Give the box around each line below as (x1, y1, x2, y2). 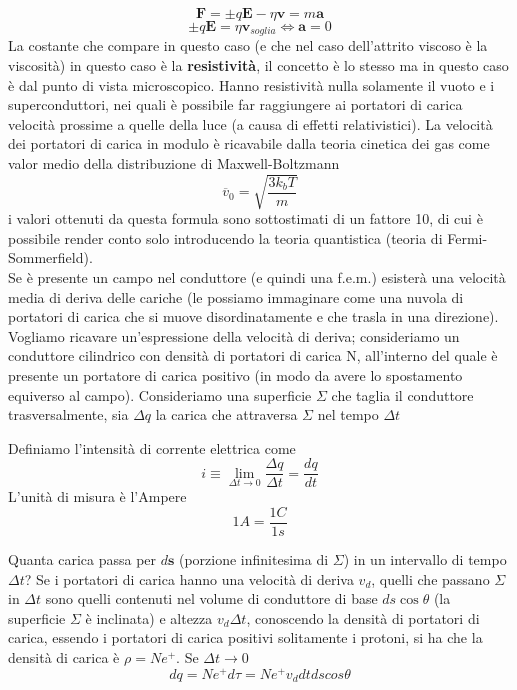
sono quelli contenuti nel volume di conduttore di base (45, 588, 378, 609)
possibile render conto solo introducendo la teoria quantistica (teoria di (8, 227, 443, 248)
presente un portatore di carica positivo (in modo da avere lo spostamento (8, 364, 463, 385)
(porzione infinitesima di (178, 549, 329, 569)
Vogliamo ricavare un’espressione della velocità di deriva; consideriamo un (8, 325, 460, 346)
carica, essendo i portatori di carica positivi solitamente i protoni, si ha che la (8, 627, 483, 648)
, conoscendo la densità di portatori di (246, 607, 480, 628)
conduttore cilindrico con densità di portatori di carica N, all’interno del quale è (8, 345, 498, 366)
